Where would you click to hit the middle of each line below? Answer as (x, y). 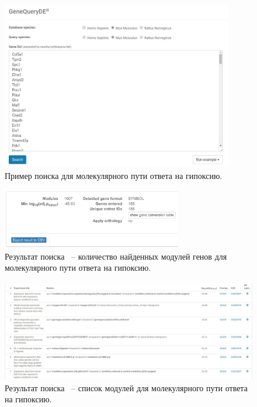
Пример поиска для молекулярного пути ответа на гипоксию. (114, 175)
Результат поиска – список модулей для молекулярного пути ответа (126, 387)
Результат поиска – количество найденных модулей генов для (116, 256)
